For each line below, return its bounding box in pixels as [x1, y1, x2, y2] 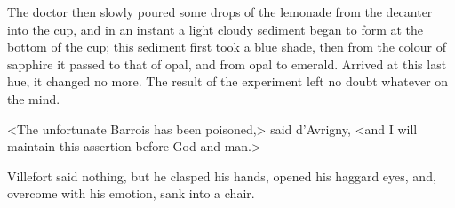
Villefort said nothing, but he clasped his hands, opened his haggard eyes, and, [7, 166, 436, 185]
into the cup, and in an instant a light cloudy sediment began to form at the [7, 20, 424, 38]
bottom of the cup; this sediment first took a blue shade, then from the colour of [7, 37, 446, 56]
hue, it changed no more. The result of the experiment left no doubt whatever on [7, 72, 449, 91]
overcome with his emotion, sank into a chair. [7, 184, 255, 203]
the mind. [7, 89, 60, 108]
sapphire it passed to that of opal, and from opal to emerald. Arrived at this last [7, 54, 447, 73]
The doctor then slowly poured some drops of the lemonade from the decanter [7, 3, 433, 20]
